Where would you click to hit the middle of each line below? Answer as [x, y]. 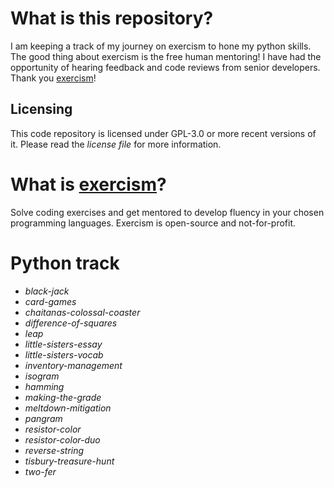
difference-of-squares [71, 323]
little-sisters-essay [63, 344]
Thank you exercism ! [53, 78]
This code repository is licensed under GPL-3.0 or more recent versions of [163, 133]
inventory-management [73, 365]
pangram [43, 418]
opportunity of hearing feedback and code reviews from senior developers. [165, 67]
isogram [42, 376]
